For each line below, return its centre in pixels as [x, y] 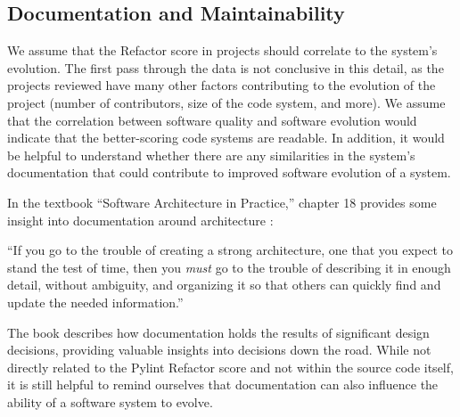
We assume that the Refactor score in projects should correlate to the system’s [222, 50]
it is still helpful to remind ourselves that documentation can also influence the [223, 384]
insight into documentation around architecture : [140, 220]
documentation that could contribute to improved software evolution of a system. [229, 172]
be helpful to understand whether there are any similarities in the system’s [211, 155]
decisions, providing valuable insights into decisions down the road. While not [219, 350]
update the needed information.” [95, 302]
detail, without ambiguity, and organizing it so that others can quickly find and [224, 285]
